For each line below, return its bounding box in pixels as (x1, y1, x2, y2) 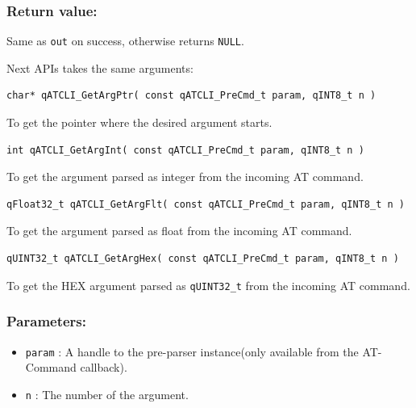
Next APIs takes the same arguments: (6, 59, 193, 76)
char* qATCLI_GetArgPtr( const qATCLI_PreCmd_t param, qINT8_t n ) (6, 90, 376, 102)
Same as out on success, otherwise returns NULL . (6, 32, 244, 49)
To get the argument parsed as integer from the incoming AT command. (6, 168, 364, 185)
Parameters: (6, 311, 87, 331)
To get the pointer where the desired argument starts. (6, 114, 272, 131)
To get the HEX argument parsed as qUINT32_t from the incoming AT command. (6, 276, 410, 293)
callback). (80, 359, 127, 376)
